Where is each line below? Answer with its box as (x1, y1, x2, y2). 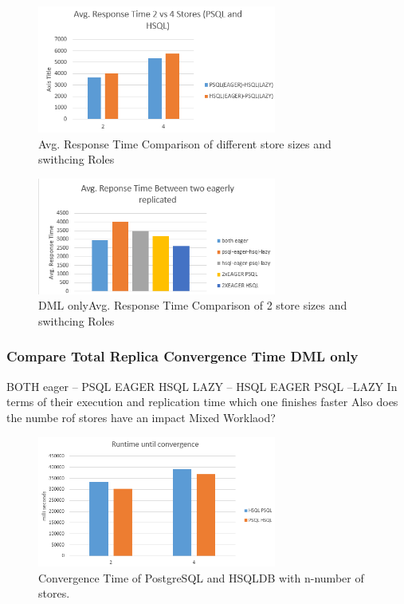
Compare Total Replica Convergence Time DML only (6, 346, 359, 366)
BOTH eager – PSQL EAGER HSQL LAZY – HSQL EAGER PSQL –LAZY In (6, 377, 398, 394)
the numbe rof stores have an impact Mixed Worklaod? (6, 409, 276, 425)
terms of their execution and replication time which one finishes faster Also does (6, 393, 398, 410)
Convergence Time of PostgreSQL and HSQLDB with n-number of (38, 569, 364, 586)
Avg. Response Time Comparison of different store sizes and (38, 135, 331, 152)
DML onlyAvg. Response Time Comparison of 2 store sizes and (38, 297, 347, 314)
